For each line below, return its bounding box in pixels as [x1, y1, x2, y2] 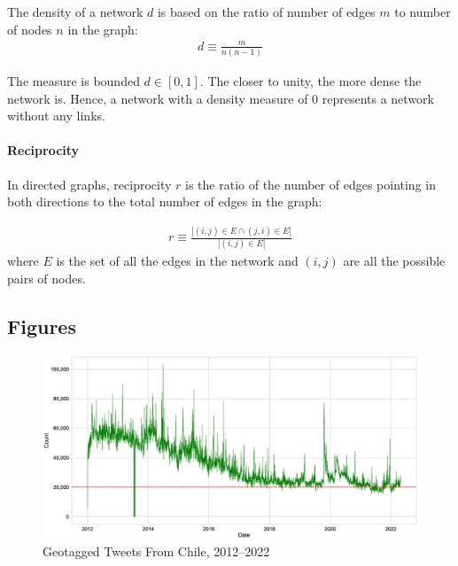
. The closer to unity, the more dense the [199, 72, 422, 90]
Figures [7, 313, 76, 340]
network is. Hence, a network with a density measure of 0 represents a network [7, 89, 434, 107]
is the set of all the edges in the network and [56, 252, 299, 270]
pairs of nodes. [7, 269, 86, 288]
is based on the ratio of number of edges [157, 3, 376, 20]
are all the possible [343, 252, 446, 270]
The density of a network [7, 3, 144, 20]
